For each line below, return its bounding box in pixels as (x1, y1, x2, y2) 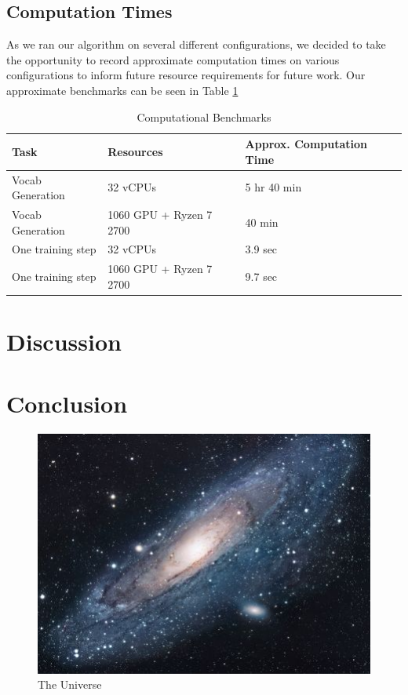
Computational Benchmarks (137, 108, 271, 125)
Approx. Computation (245, 136, 367, 152)
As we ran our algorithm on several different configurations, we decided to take (6, 36, 386, 53)
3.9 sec (245, 241, 278, 257)
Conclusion (6, 387, 128, 419)
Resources (107, 143, 163, 159)
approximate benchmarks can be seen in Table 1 (6, 82, 239, 98)
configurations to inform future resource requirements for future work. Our (6, 67, 366, 83)
